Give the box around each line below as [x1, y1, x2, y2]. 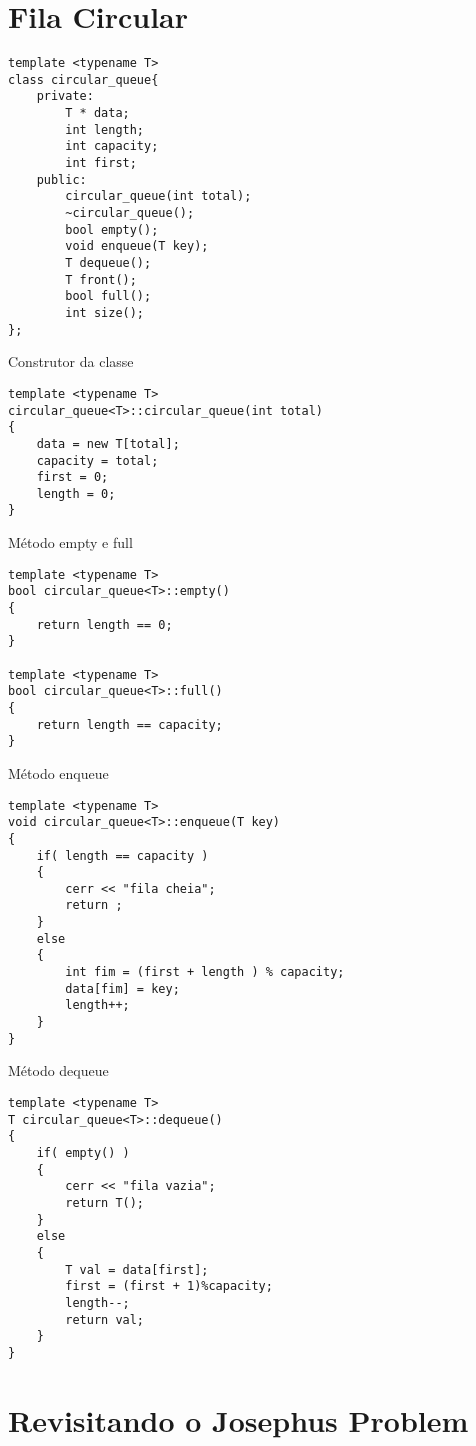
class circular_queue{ [8, 72, 159, 87]
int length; [65, 122, 145, 137]
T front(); [65, 272, 137, 287]
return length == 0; [36, 617, 173, 632]
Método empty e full [8, 532, 133, 553]
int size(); [65, 305, 145, 320]
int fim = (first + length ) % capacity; [65, 965, 345, 980]
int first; [65, 156, 137, 171]
